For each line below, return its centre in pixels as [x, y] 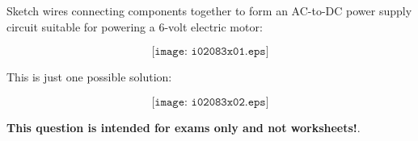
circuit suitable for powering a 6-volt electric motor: [135, 26]
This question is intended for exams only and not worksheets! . [184, 127]
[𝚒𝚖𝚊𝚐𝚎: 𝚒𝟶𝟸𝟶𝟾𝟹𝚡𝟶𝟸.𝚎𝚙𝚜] [210, 102]
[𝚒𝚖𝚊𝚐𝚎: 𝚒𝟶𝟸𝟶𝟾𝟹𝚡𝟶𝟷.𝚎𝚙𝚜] [210, 52]
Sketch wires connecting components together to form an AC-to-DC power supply [209, 10]
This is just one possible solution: [89, 77]
